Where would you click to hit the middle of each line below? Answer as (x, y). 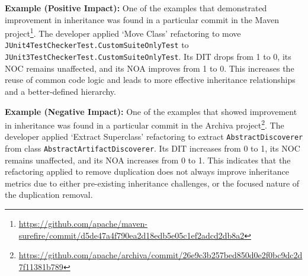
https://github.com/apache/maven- (83, 224)
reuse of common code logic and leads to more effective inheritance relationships (150, 80)
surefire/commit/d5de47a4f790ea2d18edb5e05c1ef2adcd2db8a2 (131, 235)
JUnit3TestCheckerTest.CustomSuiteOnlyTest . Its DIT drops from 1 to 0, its (148, 57)
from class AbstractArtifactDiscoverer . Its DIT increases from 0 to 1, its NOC (153, 148)
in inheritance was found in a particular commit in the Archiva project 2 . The (145, 124)
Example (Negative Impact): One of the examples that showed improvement (151, 111)
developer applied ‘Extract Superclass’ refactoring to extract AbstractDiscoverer (154, 137)
